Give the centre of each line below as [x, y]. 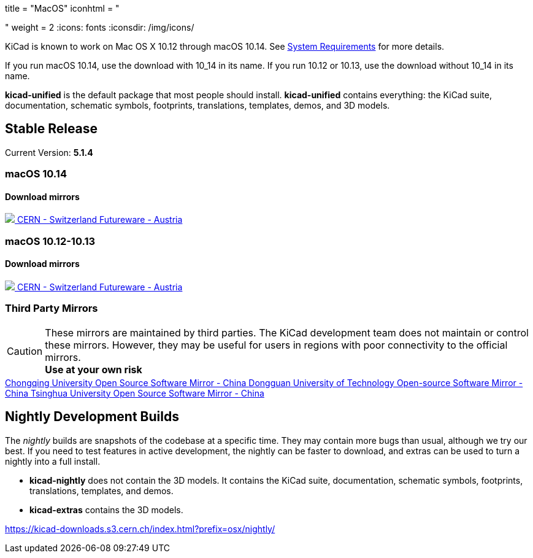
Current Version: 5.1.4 [49, 152]
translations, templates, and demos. [102, 490]
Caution [25, 351]
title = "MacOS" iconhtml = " [62, 8]
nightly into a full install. [53, 461]
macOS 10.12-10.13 [50, 241]
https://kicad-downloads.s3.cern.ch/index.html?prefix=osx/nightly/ [140, 529]
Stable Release [52, 129]
